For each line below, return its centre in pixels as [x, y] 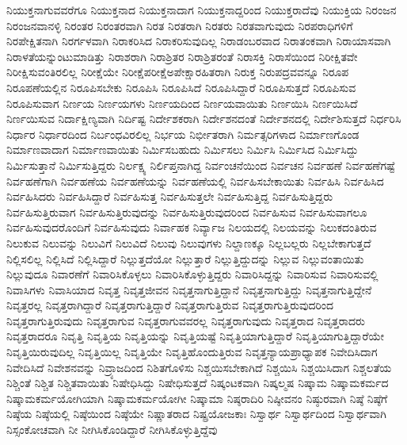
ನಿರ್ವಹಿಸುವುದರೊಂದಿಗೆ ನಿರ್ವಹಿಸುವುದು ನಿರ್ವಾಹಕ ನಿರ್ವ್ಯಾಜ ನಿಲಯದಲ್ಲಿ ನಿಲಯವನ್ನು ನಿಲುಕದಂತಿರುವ [192, 227]
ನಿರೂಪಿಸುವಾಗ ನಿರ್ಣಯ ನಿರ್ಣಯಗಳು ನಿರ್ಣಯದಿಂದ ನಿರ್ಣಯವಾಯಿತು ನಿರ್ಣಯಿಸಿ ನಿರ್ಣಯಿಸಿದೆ [182, 103]
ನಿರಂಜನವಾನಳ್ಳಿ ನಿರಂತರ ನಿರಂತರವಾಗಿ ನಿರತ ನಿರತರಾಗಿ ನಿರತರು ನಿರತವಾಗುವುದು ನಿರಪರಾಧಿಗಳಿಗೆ [180, 25]
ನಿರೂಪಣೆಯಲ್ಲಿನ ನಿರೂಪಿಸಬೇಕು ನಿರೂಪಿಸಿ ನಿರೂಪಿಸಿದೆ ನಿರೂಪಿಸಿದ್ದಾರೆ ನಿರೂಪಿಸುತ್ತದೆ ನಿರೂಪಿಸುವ [181, 87]
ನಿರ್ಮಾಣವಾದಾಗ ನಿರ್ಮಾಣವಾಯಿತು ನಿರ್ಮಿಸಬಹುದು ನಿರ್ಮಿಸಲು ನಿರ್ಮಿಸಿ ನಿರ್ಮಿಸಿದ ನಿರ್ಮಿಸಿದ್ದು [183, 150]
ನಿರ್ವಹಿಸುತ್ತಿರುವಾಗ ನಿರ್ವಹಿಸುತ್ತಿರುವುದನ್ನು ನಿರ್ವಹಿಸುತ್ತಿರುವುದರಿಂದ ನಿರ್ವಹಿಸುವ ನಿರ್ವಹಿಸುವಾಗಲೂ [187, 211]
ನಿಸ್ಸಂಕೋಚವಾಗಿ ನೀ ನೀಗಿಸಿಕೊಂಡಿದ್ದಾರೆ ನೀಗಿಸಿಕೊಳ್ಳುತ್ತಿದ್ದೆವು [112, 430]
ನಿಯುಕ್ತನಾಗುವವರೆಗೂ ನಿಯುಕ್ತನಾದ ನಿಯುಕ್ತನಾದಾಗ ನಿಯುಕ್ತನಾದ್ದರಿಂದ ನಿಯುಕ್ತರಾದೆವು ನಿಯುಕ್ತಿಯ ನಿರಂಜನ [202, 10]
